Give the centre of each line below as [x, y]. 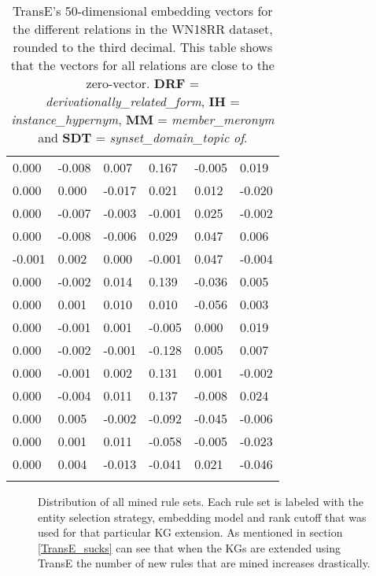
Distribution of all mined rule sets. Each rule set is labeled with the [201, 501]
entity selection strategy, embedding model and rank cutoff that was [202, 517]
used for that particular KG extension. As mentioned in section [190, 532]
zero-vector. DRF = [143, 83]
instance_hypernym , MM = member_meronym [143, 119]
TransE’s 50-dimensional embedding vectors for [143, 11]
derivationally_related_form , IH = [142, 101]
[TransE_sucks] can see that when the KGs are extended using [190, 547]
